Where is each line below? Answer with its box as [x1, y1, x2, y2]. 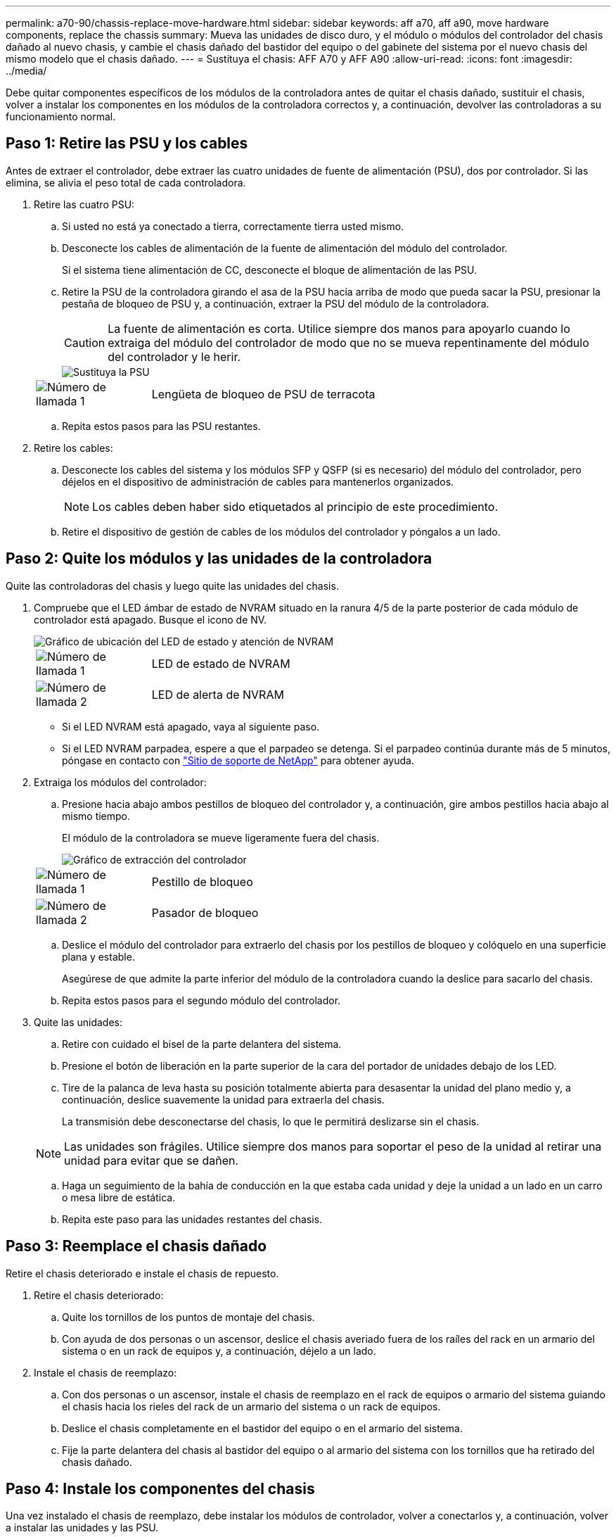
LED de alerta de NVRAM [151, 687, 284, 702]
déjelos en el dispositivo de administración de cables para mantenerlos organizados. [62, 475, 454, 488]
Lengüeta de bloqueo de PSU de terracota [151, 386, 376, 401]
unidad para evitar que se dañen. [64, 1153, 239, 1168]
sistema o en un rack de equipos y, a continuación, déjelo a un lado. [62, 1344, 376, 1357]
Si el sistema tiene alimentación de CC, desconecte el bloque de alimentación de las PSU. [62, 263, 477, 276]
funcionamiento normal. [6, 110, 116, 122]
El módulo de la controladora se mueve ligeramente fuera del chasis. [62, 831, 380, 844]
